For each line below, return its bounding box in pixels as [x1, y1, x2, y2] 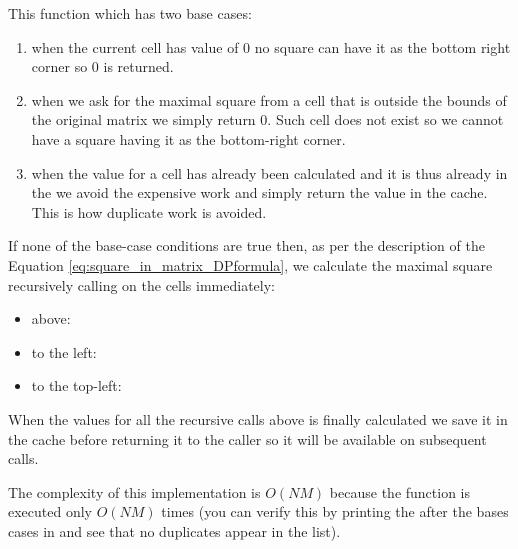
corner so [31, 56, 88, 77]
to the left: [31, 341, 97, 362]
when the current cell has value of [31, 36, 239, 57]
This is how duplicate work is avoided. [31, 201, 267, 222]
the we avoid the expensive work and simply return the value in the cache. [31, 182, 488, 203]
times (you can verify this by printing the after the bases [161, 501, 509, 522]
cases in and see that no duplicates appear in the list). [8, 520, 341, 541]
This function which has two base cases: [8, 3, 252, 23]
